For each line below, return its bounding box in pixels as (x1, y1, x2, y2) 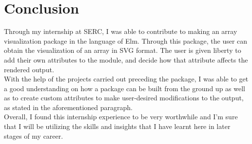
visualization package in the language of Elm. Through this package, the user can (4, 35, 248, 46)
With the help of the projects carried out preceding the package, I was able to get (4, 74, 249, 84)
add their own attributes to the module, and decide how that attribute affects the (4, 54, 248, 64)
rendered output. (4, 64, 54, 74)
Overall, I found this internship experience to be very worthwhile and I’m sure (4, 112, 238, 122)
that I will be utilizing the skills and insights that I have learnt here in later (4, 121, 231, 131)
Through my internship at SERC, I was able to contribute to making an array (4, 26, 237, 36)
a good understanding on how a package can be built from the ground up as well (4, 83, 245, 93)
